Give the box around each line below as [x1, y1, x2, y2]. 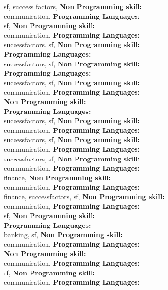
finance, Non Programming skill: [4, 172, 111, 182]
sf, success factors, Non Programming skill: [4, 1, 142, 11]
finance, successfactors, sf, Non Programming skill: [4, 191, 165, 201]
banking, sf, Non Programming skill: [4, 229, 123, 240]
